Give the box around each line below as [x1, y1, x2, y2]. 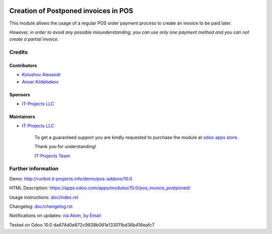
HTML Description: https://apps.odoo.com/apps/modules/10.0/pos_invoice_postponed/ [9, 185, 191, 191]
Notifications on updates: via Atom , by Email [9, 212, 101, 218]
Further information [9, 165, 59, 172]
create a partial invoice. [9, 36, 59, 42]
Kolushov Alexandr [22, 72, 61, 78]
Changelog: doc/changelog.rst [9, 203, 73, 209]
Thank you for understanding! [34, 144, 97, 150]
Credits [9, 49, 28, 56]
